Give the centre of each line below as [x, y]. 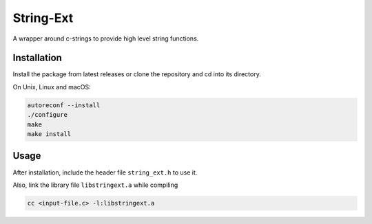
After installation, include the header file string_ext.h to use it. [105, 172]
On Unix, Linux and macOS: [52, 87]
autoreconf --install [64, 105]
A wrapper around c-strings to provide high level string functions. [106, 38]
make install [49, 134]
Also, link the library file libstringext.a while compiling [95, 185]
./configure [48, 115]
